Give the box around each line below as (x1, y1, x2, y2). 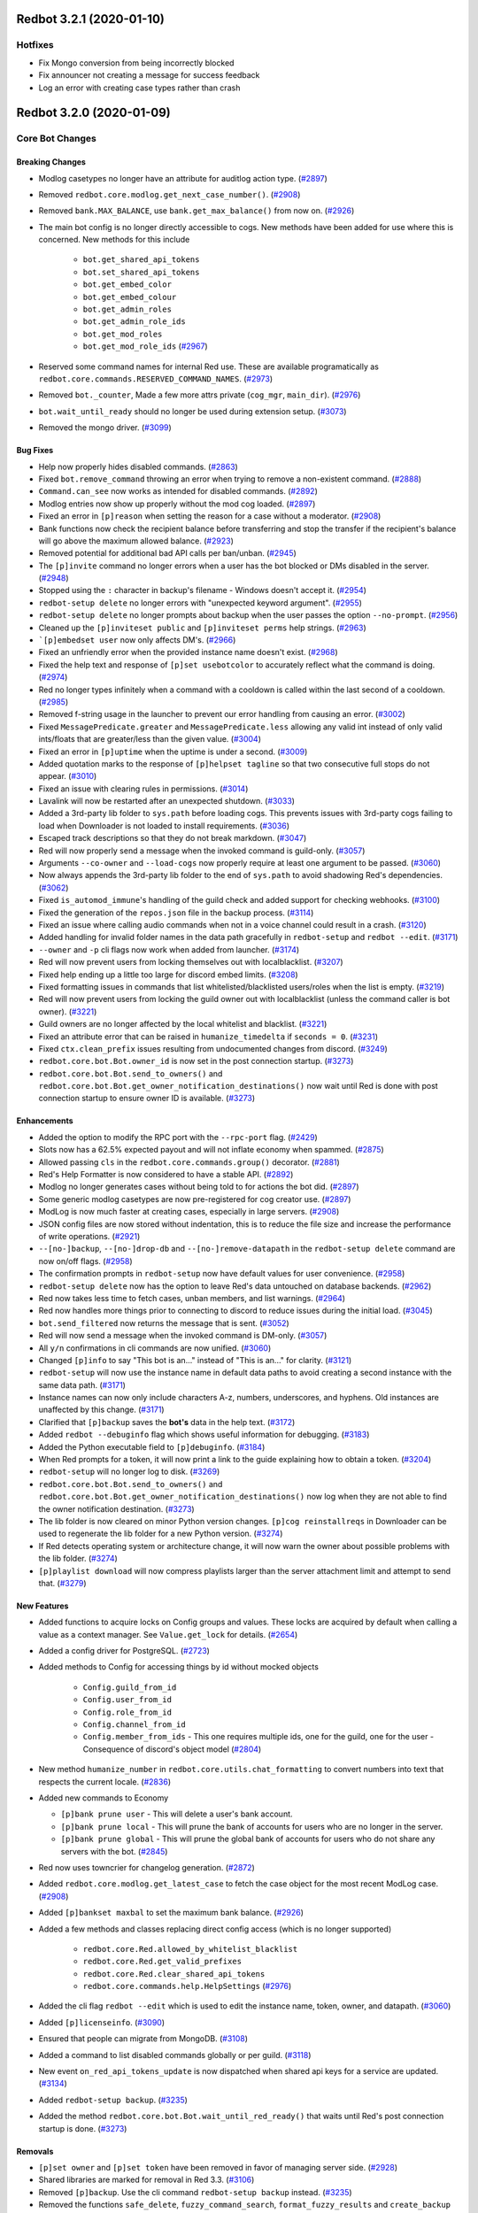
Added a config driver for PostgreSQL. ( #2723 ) (38, 1646, 210, 1656)
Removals (16, 2146, 54, 2156)
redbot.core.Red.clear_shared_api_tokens (82, 1969, 266, 1978)
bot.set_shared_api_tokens (82, 266, 200, 277)
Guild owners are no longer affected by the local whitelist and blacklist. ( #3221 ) (38, 1019, 328, 1029)
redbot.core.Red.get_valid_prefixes (82, 1956, 243, 1967)
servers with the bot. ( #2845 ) (60, 1846, 168, 1856)
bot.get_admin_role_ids (82, 317, 186, 327)
